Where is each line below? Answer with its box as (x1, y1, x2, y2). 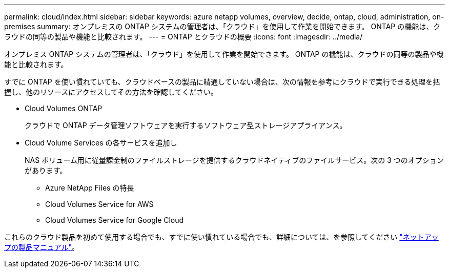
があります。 (25, 166, 67, 175)
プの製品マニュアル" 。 (4, 243, 79, 252)
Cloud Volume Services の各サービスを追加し (25, 138, 177, 147)
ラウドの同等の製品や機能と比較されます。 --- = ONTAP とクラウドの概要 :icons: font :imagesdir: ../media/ (4, 32, 363, 41)
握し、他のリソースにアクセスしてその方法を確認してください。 (4, 88, 218, 96)
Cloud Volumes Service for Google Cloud (45, 216, 184, 224)
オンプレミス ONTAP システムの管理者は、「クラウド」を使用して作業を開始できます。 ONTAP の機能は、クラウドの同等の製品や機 (4, 50, 444, 58)
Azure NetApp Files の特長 (45, 183, 134, 192)
